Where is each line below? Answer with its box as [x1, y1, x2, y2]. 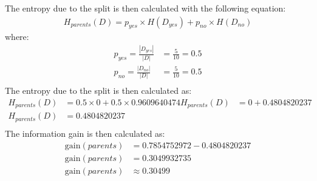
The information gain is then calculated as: [5, 127, 165, 139]
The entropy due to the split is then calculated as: [5, 84, 192, 97]
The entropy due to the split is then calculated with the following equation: [5, 2, 286, 14]
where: [5, 30, 29, 43]
